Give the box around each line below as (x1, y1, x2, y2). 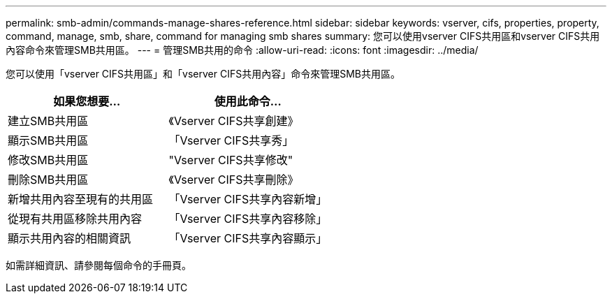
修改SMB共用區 (8, 153, 89, 167)
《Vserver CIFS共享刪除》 (168, 173, 299, 187)
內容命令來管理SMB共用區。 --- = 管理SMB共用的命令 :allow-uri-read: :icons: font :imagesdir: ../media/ (6, 44, 479, 56)
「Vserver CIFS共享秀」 (168, 133, 294, 147)
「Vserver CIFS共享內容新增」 (168, 192, 328, 206)
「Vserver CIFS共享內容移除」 (168, 212, 328, 226)
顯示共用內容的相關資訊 (8, 231, 131, 245)
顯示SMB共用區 (8, 133, 89, 147)
